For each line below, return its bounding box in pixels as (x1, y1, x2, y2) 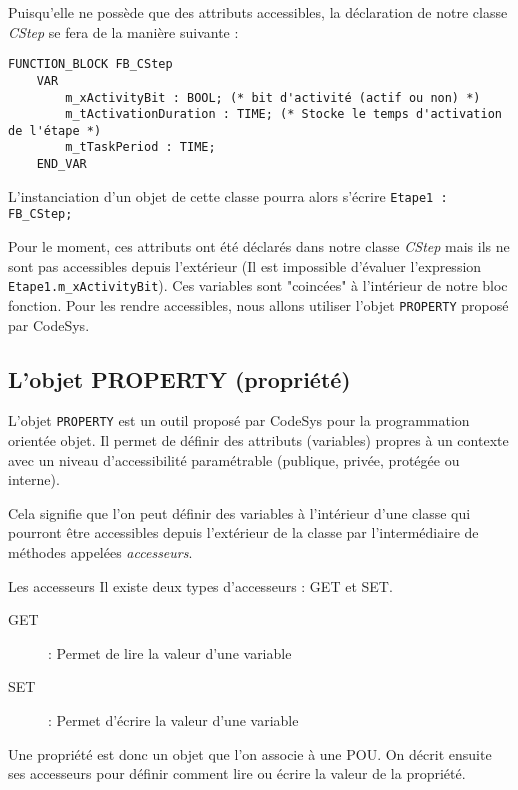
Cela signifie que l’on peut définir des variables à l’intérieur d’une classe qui (8, 502, 471, 523)
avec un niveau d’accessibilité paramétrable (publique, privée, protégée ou (8, 449, 460, 470)
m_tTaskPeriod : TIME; (65, 140, 216, 155)
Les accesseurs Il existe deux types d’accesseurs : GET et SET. (8, 575, 393, 596)
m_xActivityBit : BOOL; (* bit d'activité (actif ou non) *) (65, 90, 481, 105)
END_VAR (36, 157, 87, 172)
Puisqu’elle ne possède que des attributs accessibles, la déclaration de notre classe (8, 2, 508, 22)
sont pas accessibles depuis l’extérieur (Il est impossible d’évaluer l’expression (8, 255, 482, 276)
